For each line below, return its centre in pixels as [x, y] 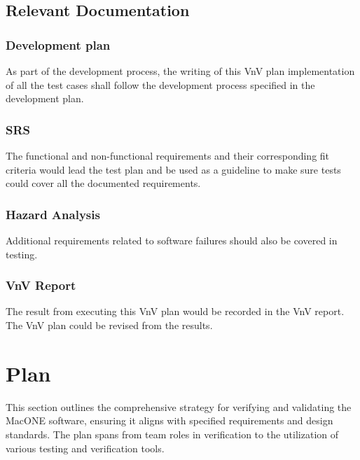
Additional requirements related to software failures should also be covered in [172, 240]
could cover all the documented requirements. [103, 183]
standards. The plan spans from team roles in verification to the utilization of [172, 434]
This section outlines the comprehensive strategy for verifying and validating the [179, 406]
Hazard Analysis [53, 214]
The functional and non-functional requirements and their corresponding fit [168, 155]
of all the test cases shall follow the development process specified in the [160, 84]
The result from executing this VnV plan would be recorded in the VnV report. [175, 311]
